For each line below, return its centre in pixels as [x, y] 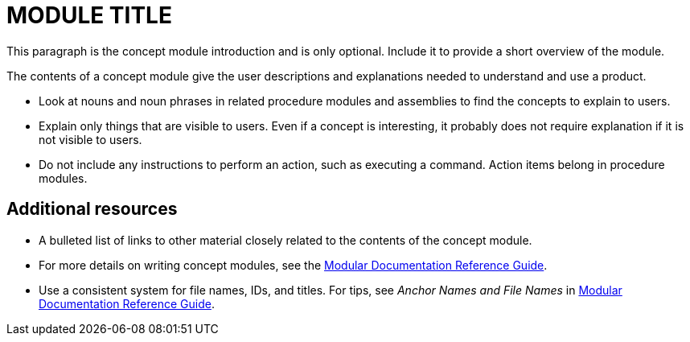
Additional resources [92, 209]
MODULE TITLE [89, 15]
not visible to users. [90, 139]
